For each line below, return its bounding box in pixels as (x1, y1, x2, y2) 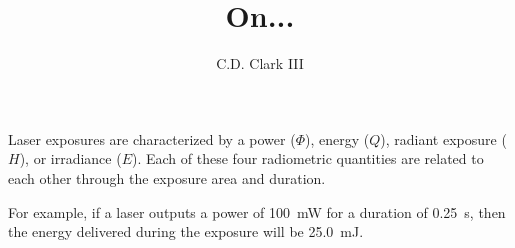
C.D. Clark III (216, 53, 304, 74)
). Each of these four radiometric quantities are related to (132, 148, 484, 169)
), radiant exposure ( (380, 128, 507, 149)
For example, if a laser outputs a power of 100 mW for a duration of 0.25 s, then (8, 201, 506, 222)
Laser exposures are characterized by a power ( (8, 128, 296, 149)
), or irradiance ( (19, 148, 122, 169)
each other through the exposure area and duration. (8, 167, 326, 188)
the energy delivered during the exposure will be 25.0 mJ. (8, 221, 364, 242)
